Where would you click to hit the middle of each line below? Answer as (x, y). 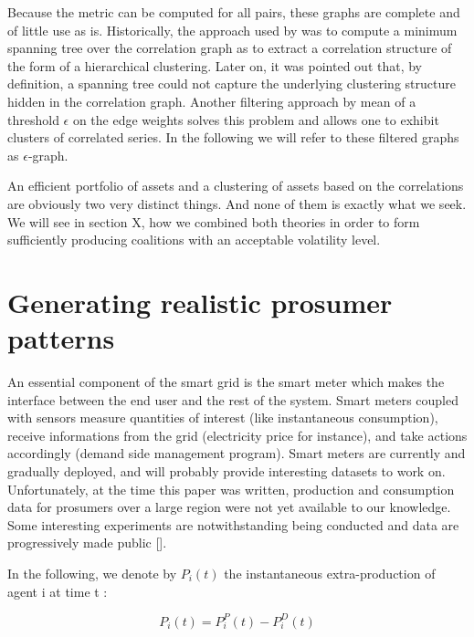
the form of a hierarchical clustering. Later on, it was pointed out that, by (215, 65)
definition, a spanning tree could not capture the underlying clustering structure (232, 84)
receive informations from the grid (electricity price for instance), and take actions (237, 435)
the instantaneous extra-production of (330, 573)
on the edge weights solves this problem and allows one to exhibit (256, 119)
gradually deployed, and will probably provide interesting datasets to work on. (226, 471)
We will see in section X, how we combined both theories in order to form (214, 221)
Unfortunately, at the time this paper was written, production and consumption (231, 489)
